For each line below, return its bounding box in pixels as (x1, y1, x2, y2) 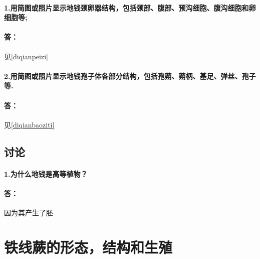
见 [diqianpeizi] (4, 51, 48, 61)
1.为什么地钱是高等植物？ (4, 168, 88, 179)
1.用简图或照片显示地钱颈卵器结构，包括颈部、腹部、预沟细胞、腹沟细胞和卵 (4, 2, 256, 13)
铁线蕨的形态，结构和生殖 (4, 236, 173, 257)
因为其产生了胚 (4, 207, 53, 218)
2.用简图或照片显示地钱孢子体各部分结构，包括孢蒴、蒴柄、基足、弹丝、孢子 (4, 70, 256, 81)
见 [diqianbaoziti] (4, 119, 55, 129)
